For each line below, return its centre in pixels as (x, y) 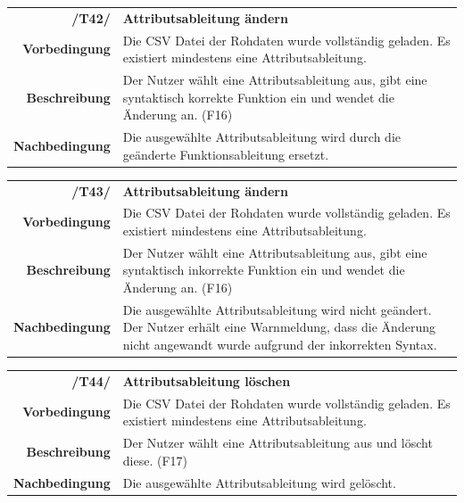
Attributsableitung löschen (207, 380)
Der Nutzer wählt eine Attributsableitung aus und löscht (278, 443)
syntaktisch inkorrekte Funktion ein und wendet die (264, 270)
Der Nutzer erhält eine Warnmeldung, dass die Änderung (279, 327)
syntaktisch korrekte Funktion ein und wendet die (258, 97)
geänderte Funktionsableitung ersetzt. (226, 154)
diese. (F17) (155, 460)
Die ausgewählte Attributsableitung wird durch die (261, 137)
